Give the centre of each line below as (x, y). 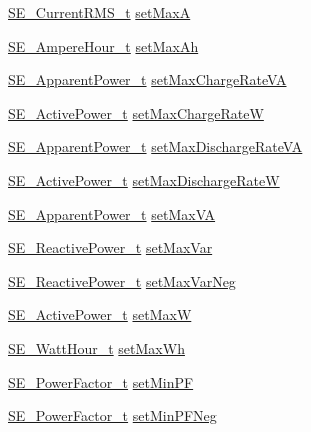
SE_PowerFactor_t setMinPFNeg (112, 415)
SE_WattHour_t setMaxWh (96, 347)
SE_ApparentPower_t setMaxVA (112, 213)
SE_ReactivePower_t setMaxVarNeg (122, 280)
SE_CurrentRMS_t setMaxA (99, 12)
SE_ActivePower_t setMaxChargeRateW (136, 112)
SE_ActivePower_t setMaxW (100, 314)
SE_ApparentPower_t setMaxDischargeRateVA (155, 146)
